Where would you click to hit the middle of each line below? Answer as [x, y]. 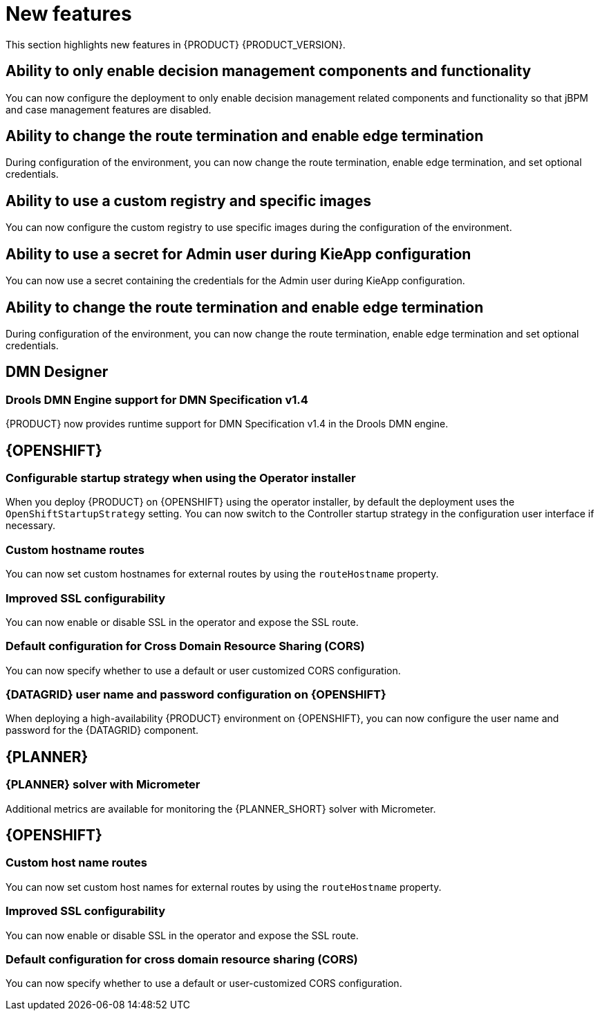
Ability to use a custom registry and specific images [188, 201]
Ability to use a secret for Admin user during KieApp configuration [238, 254]
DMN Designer [57, 372]
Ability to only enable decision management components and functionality [269, 71]
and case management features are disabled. [109, 109]
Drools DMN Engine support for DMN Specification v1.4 [157, 399]
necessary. [31, 526]
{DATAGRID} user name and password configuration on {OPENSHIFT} [196, 695]
